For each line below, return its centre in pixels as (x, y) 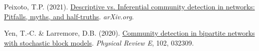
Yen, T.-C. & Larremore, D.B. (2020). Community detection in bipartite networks (129, 33)
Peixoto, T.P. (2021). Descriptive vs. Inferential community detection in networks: (129, 6)
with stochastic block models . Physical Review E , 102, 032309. (99, 42)
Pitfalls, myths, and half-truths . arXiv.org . (69, 16)
